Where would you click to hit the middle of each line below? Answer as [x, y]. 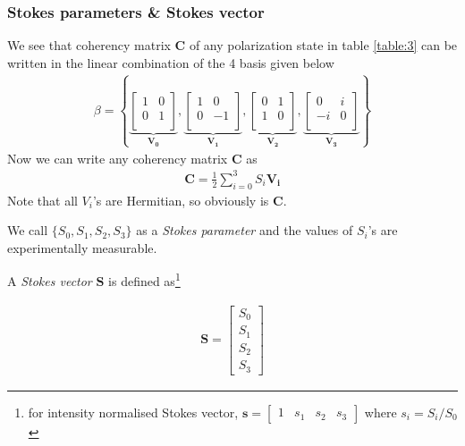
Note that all [42, 200]
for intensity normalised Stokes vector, [133, 412]
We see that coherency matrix [89, 45]
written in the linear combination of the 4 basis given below [171, 62]
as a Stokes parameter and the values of [245, 230]
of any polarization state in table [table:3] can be [323, 45]
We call [28, 230]
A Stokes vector [50, 280]
